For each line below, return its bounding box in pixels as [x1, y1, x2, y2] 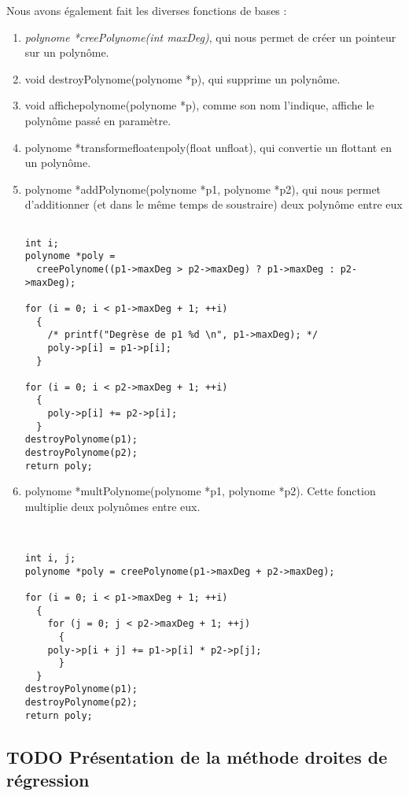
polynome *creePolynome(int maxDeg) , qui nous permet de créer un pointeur [24, 28, 396, 45]
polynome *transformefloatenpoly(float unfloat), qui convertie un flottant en [24, 139, 392, 155]
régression [6, 768, 90, 792]
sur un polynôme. [24, 44, 109, 61]
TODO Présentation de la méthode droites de [6, 744, 388, 768]
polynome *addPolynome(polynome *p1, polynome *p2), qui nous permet [24, 180, 381, 197]
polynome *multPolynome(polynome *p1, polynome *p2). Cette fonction [24, 483, 376, 499]
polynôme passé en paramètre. [24, 112, 171, 128]
